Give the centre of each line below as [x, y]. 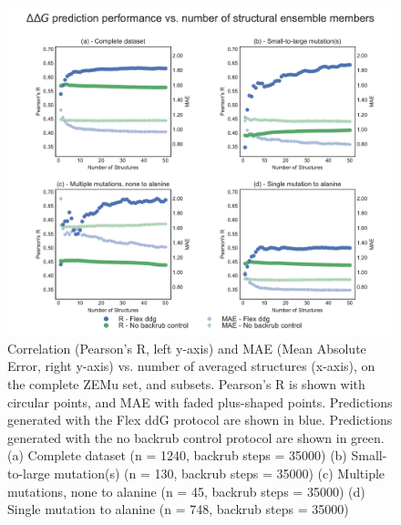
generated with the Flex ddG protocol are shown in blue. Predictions [200, 420]
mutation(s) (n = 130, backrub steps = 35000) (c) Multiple [220, 473]
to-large [29, 473]
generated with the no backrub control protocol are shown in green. [196, 437]
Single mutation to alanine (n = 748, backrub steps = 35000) [178, 509]
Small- [369, 455]
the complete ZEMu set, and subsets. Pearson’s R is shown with [186, 384]
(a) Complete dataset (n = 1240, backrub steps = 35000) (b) [177, 455]
